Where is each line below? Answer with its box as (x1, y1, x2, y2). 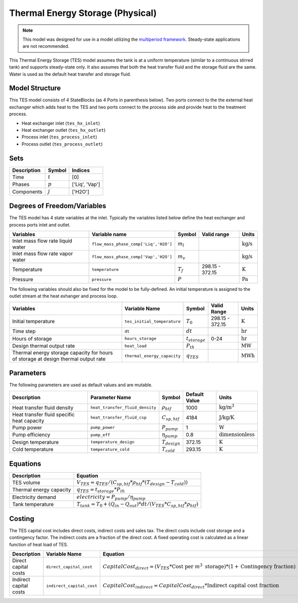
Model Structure (9, 84, 61, 92)
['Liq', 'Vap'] (72, 181, 100, 188)
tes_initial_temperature (124, 319, 181, 324)
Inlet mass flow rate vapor (12, 250, 73, 257)
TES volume (12, 479, 41, 486)
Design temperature (12, 438, 59, 445)
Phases (12, 181, 30, 188)
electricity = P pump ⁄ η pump (76, 494, 146, 501)
